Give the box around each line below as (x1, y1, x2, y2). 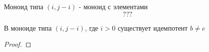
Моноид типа (4, 1, 44, 11)
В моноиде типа (4, 22, 52, 33)
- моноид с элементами (78, 1, 148, 11)
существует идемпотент (117, 22, 188, 33)
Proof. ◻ (4, 39, 31, 49)
